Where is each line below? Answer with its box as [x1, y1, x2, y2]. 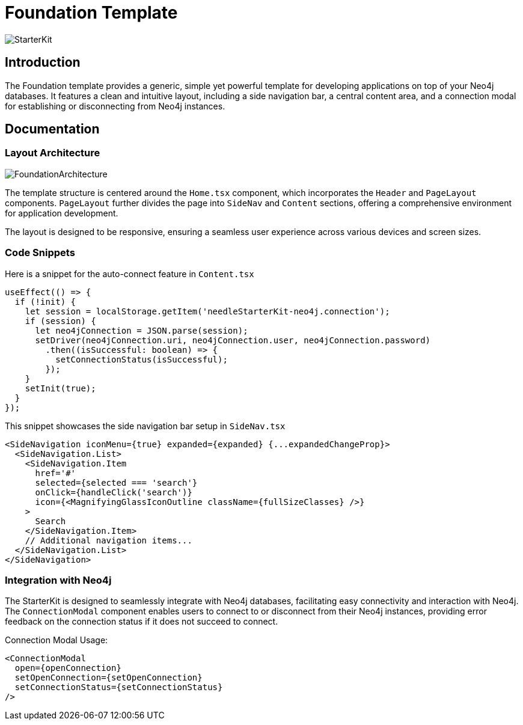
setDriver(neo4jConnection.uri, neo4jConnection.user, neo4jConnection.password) [35, 335, 431, 345]
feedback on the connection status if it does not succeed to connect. [5, 616, 278, 627]
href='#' [35, 468, 76, 478]
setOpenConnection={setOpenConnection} [14, 673, 203, 683]
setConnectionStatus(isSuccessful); [55, 354, 228, 364]
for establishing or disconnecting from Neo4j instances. [5, 100, 225, 111]
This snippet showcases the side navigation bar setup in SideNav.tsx [5, 420, 286, 431]
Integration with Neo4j [5, 574, 112, 586]
